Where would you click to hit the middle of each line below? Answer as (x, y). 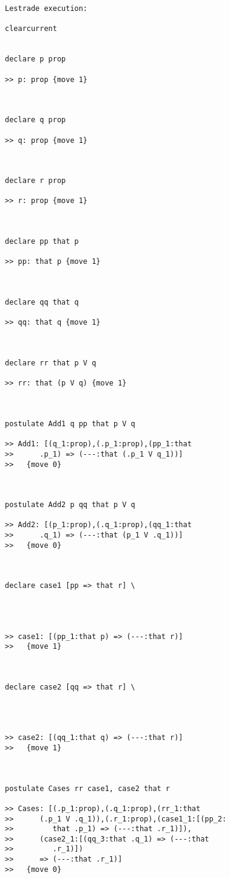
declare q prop (36, 120)
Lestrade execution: (46, 9)
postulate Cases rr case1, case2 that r (88, 788)
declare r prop (36, 181)
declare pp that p (42, 242)
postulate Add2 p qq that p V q (70, 505)
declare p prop (36, 59)
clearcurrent (31, 29)
